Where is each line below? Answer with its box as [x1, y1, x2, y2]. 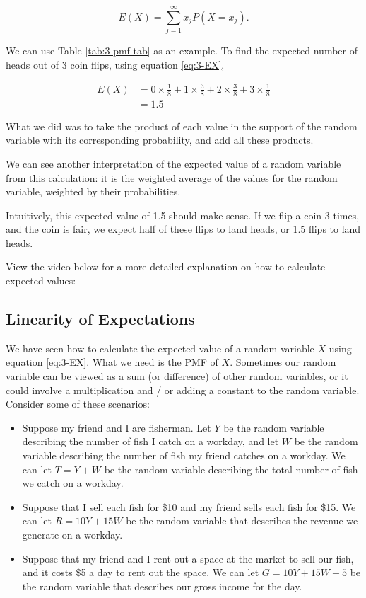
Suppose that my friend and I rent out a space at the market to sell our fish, [22, 551, 354, 565]
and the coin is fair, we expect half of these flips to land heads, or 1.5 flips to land [6, 222, 361, 236]
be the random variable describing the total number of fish [104, 461, 358, 476]
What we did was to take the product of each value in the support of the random [6, 118, 358, 133]
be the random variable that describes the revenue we [126, 513, 358, 528]
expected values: [6, 273, 76, 288]
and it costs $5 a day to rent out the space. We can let [22, 565, 259, 580]
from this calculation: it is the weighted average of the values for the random [6, 170, 338, 185]
